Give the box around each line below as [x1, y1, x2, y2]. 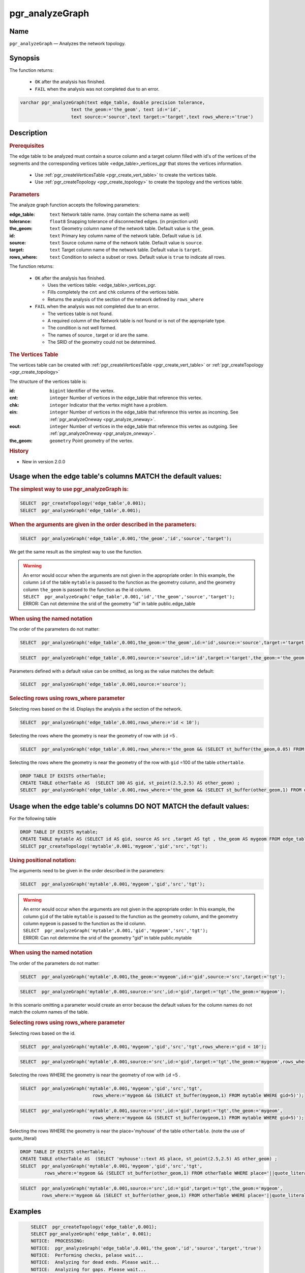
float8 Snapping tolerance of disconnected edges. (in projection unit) [49, 218, 198, 224]
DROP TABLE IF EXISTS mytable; [20, 829, 99, 835]
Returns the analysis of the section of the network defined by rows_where [47, 296, 204, 302]
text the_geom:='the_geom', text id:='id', [71, 107, 181, 113]
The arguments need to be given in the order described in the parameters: [9, 867, 165, 873]
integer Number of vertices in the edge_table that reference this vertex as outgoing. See [49, 423, 238, 429]
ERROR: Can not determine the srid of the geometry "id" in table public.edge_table [23, 601, 196, 607]
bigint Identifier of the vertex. [49, 388, 115, 394]
